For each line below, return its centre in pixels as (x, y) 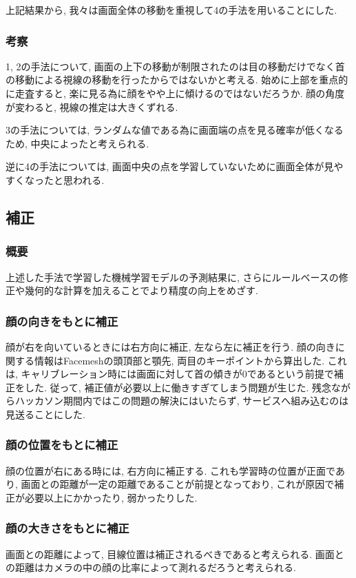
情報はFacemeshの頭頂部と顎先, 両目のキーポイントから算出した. (179, 360)
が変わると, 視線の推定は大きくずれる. (92, 106)
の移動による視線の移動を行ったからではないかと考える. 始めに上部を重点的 (177, 80)
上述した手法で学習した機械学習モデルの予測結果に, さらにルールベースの (172, 277)
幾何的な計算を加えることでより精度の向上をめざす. (141, 290)
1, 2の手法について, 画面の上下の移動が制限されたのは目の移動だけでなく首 (175, 66)
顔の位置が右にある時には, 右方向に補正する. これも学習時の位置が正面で (170, 470)
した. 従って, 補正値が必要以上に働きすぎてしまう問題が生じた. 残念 (178, 387)
